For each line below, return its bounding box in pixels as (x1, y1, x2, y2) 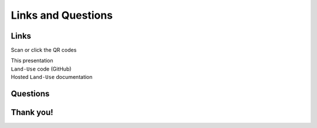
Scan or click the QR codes (11, 47, 77, 54)
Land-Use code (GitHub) (11, 65, 72, 72)
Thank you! (11, 108, 53, 117)
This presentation (11, 57, 53, 64)
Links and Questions (11, 9, 113, 22)
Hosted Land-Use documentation (11, 74, 93, 81)
